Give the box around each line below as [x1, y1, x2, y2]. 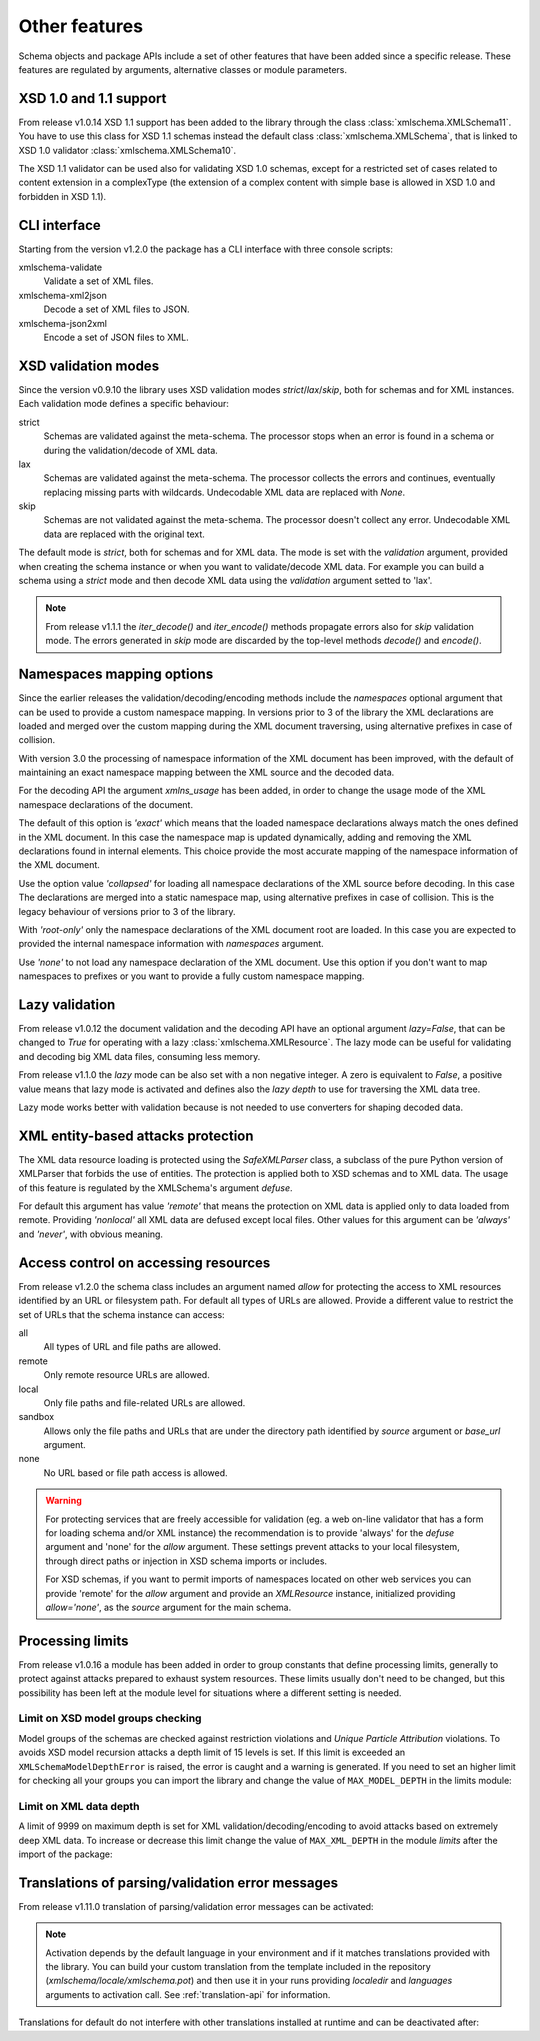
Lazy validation [18, 996, 116, 1013]
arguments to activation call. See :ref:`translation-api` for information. [45, 1988, 331, 2000]
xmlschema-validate [18, 261, 103, 274]
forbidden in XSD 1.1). [18, 190, 107, 202]
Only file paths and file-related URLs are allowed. [43, 1396, 246, 1409]
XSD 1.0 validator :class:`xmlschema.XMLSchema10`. [18, 144, 237, 156]
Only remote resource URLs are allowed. [43, 1369, 210, 1381]
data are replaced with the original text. [43, 528, 205, 540]
